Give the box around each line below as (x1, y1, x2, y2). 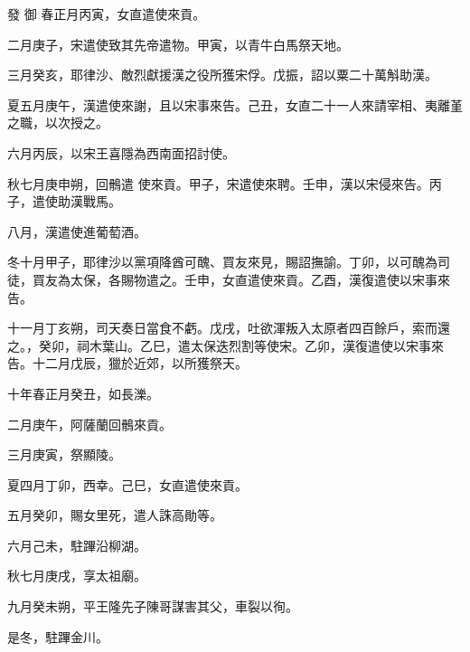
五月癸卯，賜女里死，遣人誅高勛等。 (7, 506, 222, 524)
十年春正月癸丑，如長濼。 (7, 383, 159, 402)
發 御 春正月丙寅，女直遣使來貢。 (7, 5, 206, 23)
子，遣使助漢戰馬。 (7, 192, 121, 211)
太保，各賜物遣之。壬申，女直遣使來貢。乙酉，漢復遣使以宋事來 (70, 269, 450, 288)
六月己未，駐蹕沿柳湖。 (7, 535, 146, 554)
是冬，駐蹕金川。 (7, 627, 108, 646)
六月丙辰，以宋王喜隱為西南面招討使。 (7, 143, 235, 162)
